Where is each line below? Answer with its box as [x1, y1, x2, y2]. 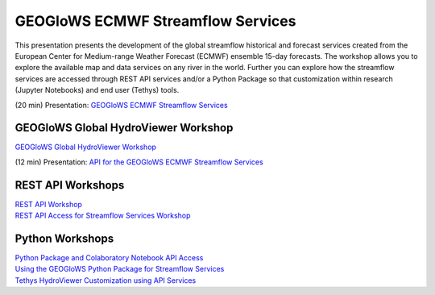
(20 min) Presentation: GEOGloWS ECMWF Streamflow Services [14, 100, 229, 110]
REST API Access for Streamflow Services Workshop [14, 210, 191, 221]
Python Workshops [14, 231, 114, 245]
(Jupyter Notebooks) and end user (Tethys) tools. [14, 85, 180, 95]
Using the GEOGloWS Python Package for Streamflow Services [14, 264, 225, 274]
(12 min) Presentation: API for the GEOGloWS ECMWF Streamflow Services [14, 157, 263, 167]
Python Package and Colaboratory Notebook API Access [14, 253, 204, 262]
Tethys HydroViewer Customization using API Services [14, 275, 197, 285]
